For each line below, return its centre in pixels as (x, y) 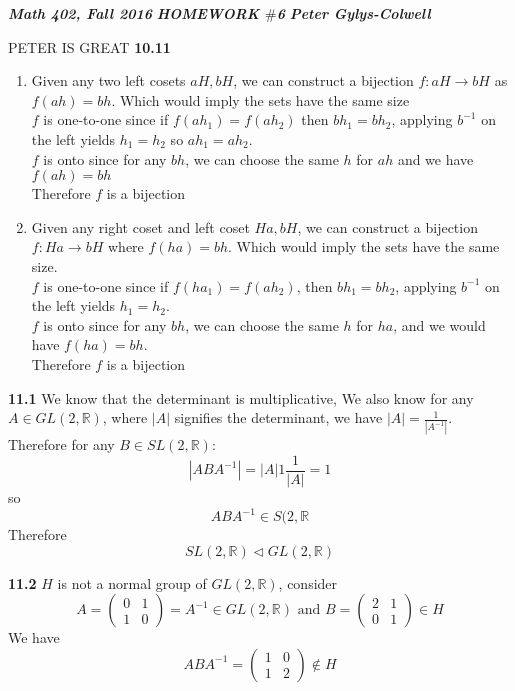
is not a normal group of (132, 582)
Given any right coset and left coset (140, 226)
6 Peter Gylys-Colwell (353, 13)
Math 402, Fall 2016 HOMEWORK (134, 13)
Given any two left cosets (108, 80)
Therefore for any (61, 444)
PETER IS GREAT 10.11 (89, 46)
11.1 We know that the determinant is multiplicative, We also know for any (241, 397)
